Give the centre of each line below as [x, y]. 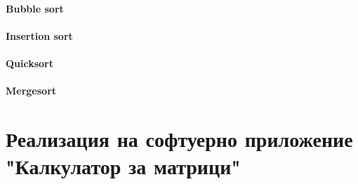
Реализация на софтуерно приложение [179, 138]
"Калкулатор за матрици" [123, 166]
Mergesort [31, 91]
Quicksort [30, 63]
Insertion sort [39, 35]
